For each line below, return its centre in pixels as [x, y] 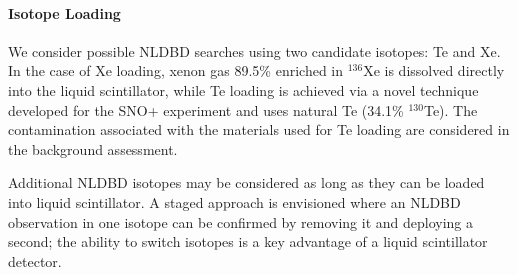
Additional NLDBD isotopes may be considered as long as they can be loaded [246, 182]
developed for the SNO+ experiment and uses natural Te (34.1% [206, 109]
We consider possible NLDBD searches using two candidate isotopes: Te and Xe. [254, 50]
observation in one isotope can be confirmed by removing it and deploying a [241, 221]
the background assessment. [93, 148]
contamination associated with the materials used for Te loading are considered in [259, 129]
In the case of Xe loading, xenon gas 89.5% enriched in [176, 70]
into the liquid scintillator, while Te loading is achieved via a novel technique [243, 89]
